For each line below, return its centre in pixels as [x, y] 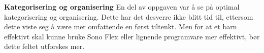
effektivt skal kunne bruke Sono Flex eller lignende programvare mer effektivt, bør [132, 36]
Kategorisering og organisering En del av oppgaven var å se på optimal [122, 7]
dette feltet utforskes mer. [44, 46]
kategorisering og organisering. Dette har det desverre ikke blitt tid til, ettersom [129, 16]
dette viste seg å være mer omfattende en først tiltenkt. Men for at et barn [121, 26]
